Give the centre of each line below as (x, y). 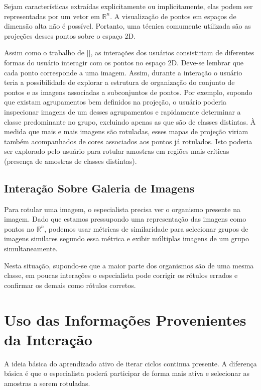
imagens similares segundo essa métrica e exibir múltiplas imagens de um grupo (126, 238)
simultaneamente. (31, 249)
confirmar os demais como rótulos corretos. (70, 285)
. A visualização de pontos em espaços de (173, 16)
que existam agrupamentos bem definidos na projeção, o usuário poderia (115, 102)
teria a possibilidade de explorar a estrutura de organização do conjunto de (119, 82)
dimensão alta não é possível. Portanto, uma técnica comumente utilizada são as (127, 26)
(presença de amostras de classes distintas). (71, 161)
